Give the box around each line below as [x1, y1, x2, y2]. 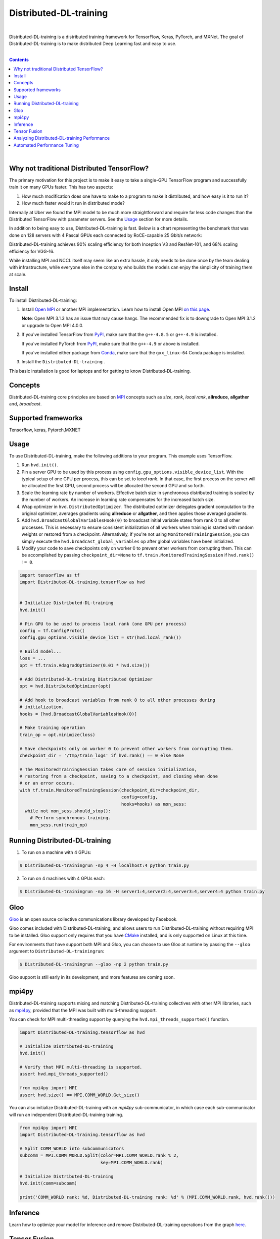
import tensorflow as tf [19, 572, 80, 578]
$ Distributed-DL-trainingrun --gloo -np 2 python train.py [19, 961, 169, 967]
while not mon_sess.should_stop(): [25, 808, 111, 814]
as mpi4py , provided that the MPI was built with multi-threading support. [9, 1007, 157, 1013]
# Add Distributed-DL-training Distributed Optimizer [19, 676, 153, 682]
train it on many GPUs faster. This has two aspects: [9, 184, 113, 190]
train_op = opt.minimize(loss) [19, 732, 96, 737]
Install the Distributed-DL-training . [21, 359, 105, 365]
